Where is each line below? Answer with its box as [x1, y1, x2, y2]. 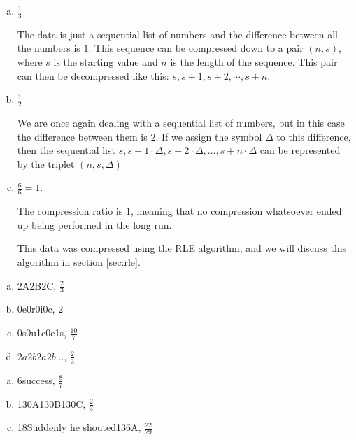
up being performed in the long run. [17, 217, 172, 232]
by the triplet [17, 156, 75, 171]
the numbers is [17, 41, 80, 55]
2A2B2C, [17, 278, 57, 292]
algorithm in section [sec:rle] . [17, 255, 141, 269]
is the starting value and [53, 55, 158, 69]
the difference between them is [17, 129, 148, 143]
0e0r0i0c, [17, 301, 55, 316]
